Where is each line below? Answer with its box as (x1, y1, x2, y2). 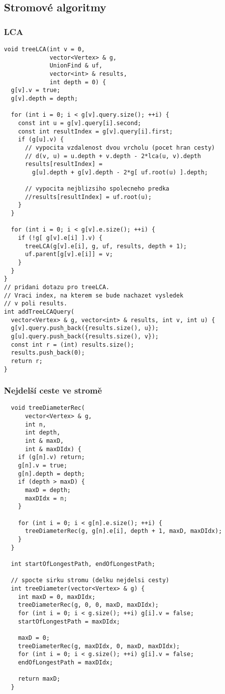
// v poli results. (4, 300, 67, 307)
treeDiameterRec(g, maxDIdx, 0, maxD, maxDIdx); (18, 642, 180, 650)
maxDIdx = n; (25, 495, 67, 502)
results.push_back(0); (11, 349, 85, 357)
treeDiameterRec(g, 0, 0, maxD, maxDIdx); (18, 601, 159, 609)
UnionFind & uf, (50, 62, 103, 69)
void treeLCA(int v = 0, (4, 46, 85, 53)
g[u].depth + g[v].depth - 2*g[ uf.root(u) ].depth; (32, 168, 208, 176)
